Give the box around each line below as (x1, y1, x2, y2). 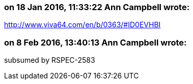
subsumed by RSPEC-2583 (4, 56, 95, 65)
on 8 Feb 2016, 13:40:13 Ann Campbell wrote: (4, 37, 187, 48)
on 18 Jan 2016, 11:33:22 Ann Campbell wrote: (4, 2, 190, 12)
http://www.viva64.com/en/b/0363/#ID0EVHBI (4, 20, 161, 29)
